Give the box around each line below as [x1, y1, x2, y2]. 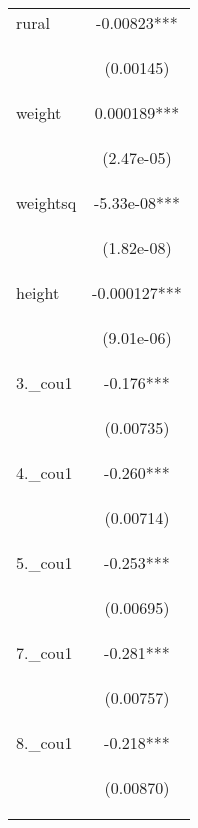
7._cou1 [16, 641, 73, 664]
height [16, 281, 60, 304]
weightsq [16, 191, 77, 214]
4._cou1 [16, 461, 73, 484]
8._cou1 [16, 731, 73, 754]
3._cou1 [16, 371, 73, 394]
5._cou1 [16, 551, 73, 574]
